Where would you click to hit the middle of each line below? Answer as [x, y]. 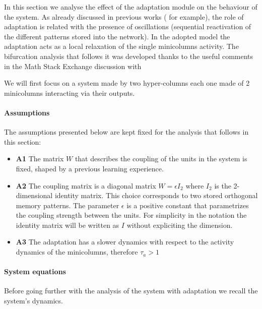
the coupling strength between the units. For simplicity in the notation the [131, 215]
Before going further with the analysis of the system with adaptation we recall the [131, 291]
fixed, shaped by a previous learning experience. [90, 168]
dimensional [34, 195]
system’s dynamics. [34, 301]
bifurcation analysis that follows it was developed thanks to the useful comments [129, 56]
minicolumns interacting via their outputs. [70, 92]
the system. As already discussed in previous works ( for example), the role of [124, 16]
